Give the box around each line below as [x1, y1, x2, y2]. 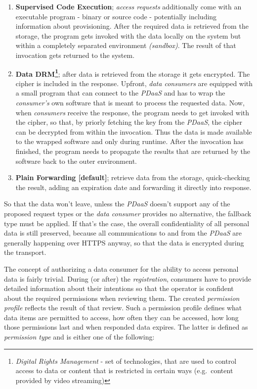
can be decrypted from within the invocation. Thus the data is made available [15, 126, 252, 137]
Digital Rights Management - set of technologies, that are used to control [15, 355, 237, 366]
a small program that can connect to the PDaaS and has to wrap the [15, 88, 225, 98]
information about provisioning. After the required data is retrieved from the [15, 21, 249, 31]
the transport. [4, 247, 46, 257]
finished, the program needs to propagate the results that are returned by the [15, 146, 251, 156]
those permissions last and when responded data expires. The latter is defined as [4, 322, 248, 332]
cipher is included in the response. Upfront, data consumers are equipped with [15, 78, 253, 88]
